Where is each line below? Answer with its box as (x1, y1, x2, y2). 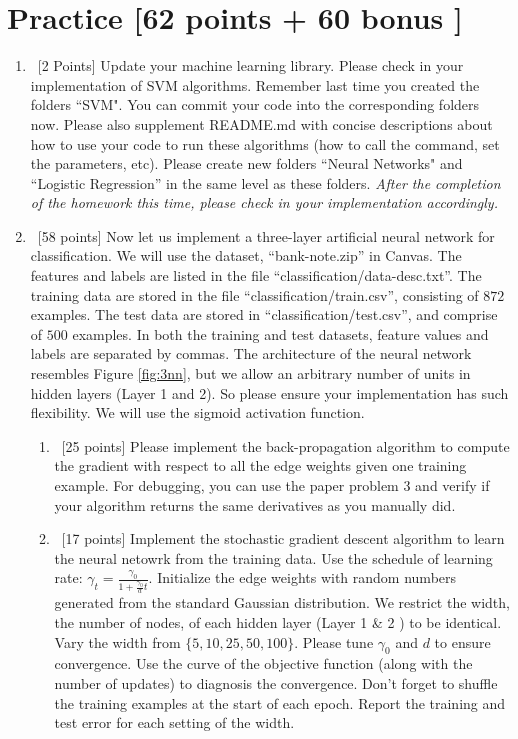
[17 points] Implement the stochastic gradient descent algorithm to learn (61, 528, 505, 549)
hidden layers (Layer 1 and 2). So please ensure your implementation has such (30, 382, 509, 403)
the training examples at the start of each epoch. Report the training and (54, 692, 506, 713)
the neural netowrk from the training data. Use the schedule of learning (54, 547, 493, 568)
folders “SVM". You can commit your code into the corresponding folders (30, 94, 480, 115)
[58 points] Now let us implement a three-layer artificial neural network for (37, 225, 495, 246)
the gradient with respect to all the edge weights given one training (54, 455, 467, 476)
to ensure (434, 631, 491, 652)
